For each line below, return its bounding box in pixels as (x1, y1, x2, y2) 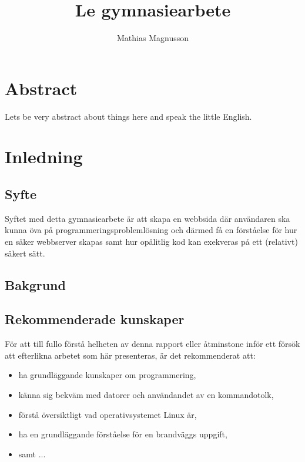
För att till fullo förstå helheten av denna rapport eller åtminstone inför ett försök (5, 338, 300, 350)
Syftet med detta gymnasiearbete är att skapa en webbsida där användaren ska (5, 212, 290, 224)
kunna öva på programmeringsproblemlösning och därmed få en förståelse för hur (5, 224, 297, 236)
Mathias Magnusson (117, 32, 189, 44)
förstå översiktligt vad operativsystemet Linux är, (18, 408, 197, 420)
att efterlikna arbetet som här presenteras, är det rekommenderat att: (5, 349, 256, 361)
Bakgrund (5, 275, 66, 294)
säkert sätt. (5, 247, 45, 259)
